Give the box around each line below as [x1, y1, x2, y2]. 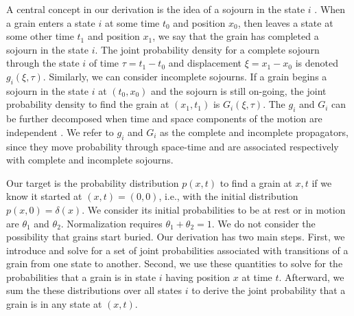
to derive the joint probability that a [191, 283, 346, 297]
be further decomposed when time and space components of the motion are [6, 111, 322, 126]
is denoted [295, 56, 338, 70]
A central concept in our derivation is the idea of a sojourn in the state [6, 2, 305, 16]
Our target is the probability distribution [6, 175, 179, 190]
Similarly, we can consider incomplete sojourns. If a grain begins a [49, 69, 327, 83]
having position [165, 269, 231, 284]
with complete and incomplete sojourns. [6, 153, 174, 167]
